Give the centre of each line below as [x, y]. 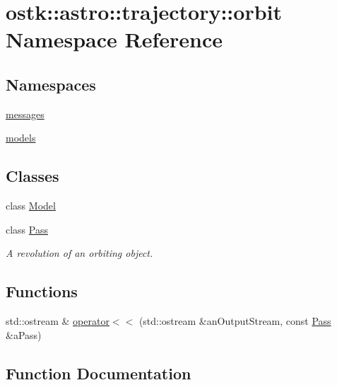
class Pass [27, 229]
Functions [42, 291]
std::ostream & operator [58, 321]
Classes [32, 176]
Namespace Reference [114, 39]
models [21, 138]
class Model [31, 206]
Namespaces [51, 84]
